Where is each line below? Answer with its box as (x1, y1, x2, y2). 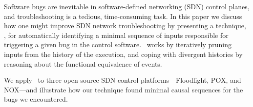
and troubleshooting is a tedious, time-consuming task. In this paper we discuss (4, 11, 242, 21)
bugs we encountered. (4, 94, 68, 104)
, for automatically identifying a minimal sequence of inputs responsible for (4, 30, 229, 40)
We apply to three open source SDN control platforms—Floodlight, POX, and (4, 75, 241, 85)
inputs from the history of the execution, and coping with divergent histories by (4, 49, 243, 59)
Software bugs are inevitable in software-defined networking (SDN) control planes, (4, 1, 250, 11)
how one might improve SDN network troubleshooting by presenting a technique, (4, 20, 246, 31)
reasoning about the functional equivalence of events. (4, 58, 162, 69)
